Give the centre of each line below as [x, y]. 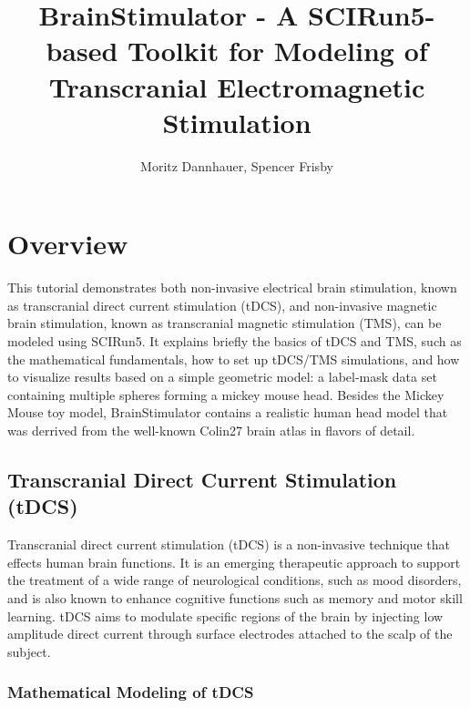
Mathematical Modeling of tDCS [131, 692]
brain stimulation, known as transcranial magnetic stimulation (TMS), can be [225, 323]
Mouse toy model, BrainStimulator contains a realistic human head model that [228, 412]
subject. [29, 651]
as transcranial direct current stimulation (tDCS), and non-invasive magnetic [222, 305]
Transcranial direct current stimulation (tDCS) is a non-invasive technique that [229, 544]
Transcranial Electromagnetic [237, 86]
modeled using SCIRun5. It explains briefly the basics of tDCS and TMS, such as [235, 341]
